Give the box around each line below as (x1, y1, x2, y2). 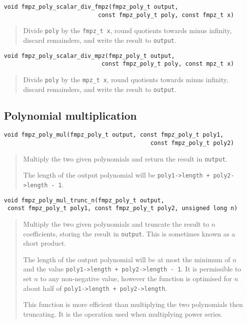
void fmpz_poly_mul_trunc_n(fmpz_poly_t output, (4, 197, 165, 204)
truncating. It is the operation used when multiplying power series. (23, 308, 223, 319)
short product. (23, 238, 66, 248)
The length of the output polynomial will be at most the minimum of (23, 254, 230, 264)
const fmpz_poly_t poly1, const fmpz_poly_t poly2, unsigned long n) (7, 205, 238, 212)
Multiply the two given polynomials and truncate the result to (23, 219, 209, 229)
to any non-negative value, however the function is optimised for (40, 273, 232, 284)
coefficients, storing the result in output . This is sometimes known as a (23, 228, 235, 238)
